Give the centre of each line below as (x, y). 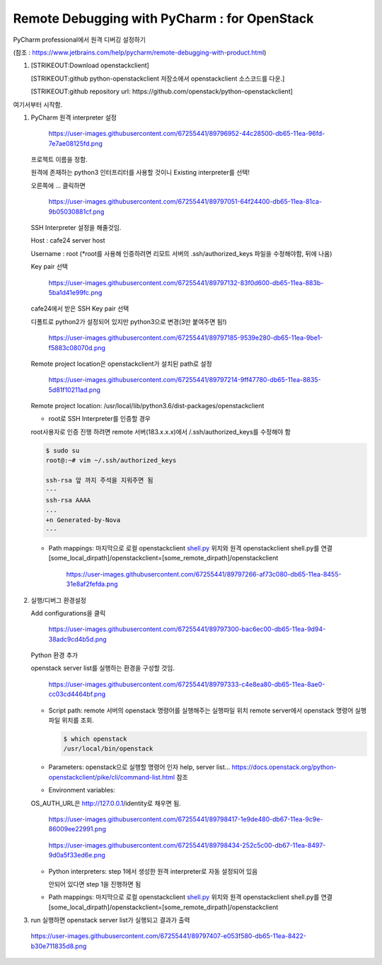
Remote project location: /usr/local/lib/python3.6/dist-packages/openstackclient (147, 406)
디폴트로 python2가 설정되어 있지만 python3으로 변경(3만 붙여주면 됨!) (129, 321)
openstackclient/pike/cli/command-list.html (112, 777)
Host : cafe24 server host (68, 241)
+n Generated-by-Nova (83, 520)
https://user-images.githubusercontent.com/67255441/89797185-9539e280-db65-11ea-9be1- (186, 338)
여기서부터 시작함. (38, 104)
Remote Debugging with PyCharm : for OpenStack (163, 18)
